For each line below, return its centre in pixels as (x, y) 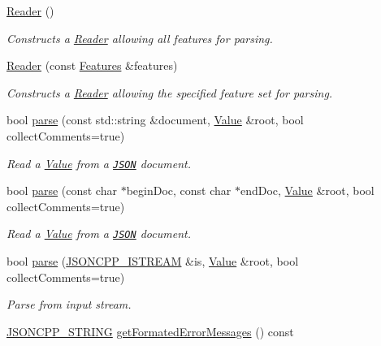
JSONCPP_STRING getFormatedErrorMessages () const (150, 331)
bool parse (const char (62, 190)
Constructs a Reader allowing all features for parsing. (140, 38)
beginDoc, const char (179, 190)
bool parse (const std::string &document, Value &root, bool (155, 120)
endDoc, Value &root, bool (307, 190)
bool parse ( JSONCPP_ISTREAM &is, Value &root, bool (153, 261)
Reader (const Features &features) (92, 65)
